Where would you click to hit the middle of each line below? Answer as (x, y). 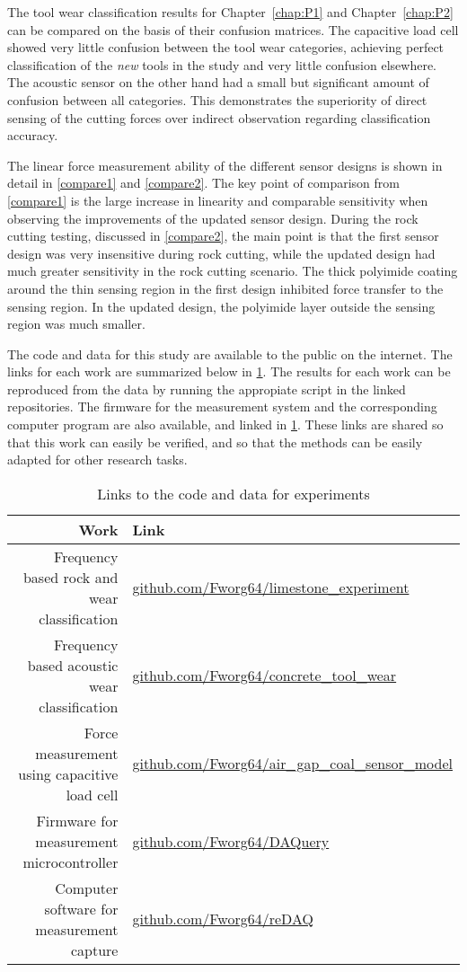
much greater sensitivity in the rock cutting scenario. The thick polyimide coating (233, 271)
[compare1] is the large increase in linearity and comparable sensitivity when (218, 200)
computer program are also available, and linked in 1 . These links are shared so (225, 424)
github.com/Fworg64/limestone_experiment (271, 588)
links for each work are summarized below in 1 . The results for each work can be (229, 371)
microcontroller (70, 862)
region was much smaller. (76, 324)
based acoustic (73, 665)
